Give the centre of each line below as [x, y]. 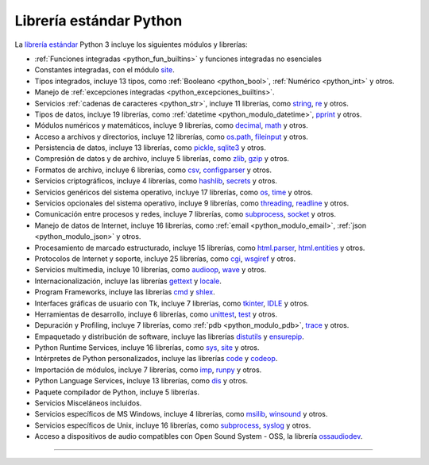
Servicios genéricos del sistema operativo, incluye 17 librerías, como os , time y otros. [174, 192]
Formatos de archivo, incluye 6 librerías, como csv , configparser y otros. [153, 170]
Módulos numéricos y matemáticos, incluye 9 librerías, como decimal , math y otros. [172, 125]
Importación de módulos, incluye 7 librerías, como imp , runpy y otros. [148, 370]
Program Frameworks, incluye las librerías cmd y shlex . [125, 292]
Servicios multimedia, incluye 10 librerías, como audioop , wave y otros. [151, 270]
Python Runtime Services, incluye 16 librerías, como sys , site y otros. [147, 348]
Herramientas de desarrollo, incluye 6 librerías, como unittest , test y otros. [156, 314]
